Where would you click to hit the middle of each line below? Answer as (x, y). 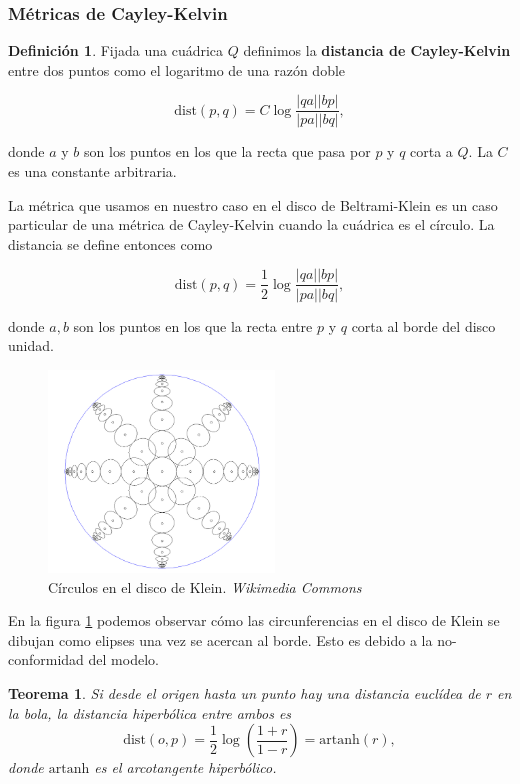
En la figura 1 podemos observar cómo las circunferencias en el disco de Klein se (254, 620)
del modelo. (123, 659)
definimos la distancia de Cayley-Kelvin (377, 50)
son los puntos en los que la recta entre (193, 325)
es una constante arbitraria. (92, 171)
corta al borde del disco (423, 325)
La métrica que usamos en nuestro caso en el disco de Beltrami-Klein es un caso (253, 204)
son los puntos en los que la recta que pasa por (227, 151)
